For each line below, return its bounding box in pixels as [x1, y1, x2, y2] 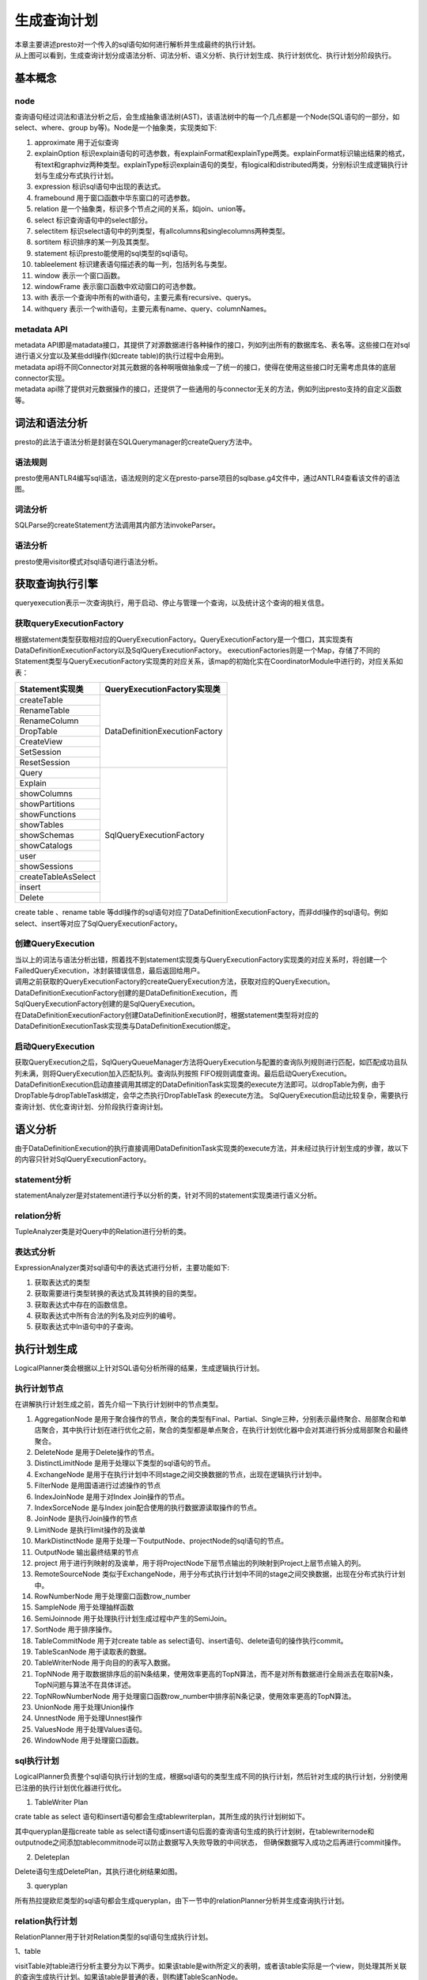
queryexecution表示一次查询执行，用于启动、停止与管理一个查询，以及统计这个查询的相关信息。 [14, 598, 329, 607]
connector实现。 [14, 373, 70, 383]
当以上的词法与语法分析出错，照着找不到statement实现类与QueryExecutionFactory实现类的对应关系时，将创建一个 [14, 954, 387, 964]
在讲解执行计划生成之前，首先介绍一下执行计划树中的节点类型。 [14, 1399, 223, 1409]
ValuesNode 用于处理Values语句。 [34, 1724, 146, 1734]
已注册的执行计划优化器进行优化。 [14, 1783, 126, 1792]
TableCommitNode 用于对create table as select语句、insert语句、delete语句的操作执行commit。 [34, 1635, 348, 1645]
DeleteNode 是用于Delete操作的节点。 [34, 1448, 159, 1457]
